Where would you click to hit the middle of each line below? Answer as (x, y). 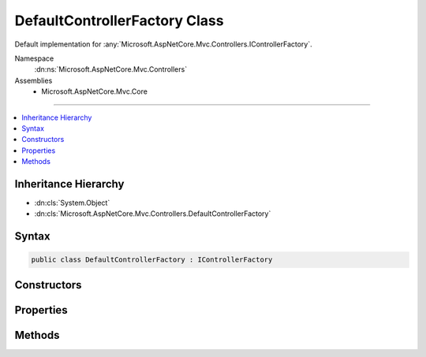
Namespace (34, 58)
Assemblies (34, 80)
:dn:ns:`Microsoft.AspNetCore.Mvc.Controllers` (111, 69)
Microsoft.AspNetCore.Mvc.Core (94, 91)
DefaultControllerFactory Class (119, 20)
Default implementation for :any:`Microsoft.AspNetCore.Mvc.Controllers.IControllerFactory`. (164, 44)
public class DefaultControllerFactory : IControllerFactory (152, 260)
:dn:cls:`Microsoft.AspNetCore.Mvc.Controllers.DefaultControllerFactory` (153, 214)
